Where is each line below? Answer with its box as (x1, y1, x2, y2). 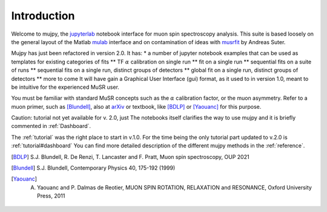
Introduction (11, 9, 75, 22)
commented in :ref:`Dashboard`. (11, 123, 91, 130)
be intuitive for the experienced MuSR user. (11, 83, 119, 91)
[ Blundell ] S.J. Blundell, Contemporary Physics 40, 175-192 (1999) (11, 164, 176, 172)
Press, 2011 (37, 192, 65, 199)
